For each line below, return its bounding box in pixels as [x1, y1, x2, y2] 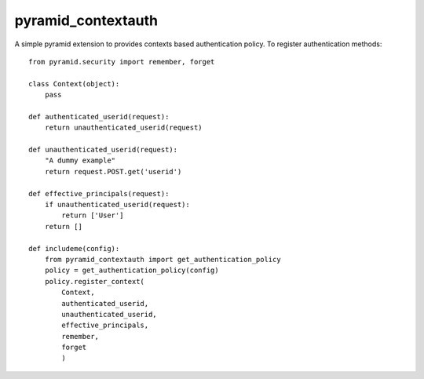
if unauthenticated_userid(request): [44, 200, 190, 210]
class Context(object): [28, 79, 120, 88]
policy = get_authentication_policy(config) [44, 266, 219, 275]
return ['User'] [61, 211, 124, 220]
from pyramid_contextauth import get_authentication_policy [44, 255, 282, 264]
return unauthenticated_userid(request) [44, 123, 203, 133]
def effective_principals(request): [28, 189, 170, 198]
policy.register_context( [44, 277, 145, 286]
